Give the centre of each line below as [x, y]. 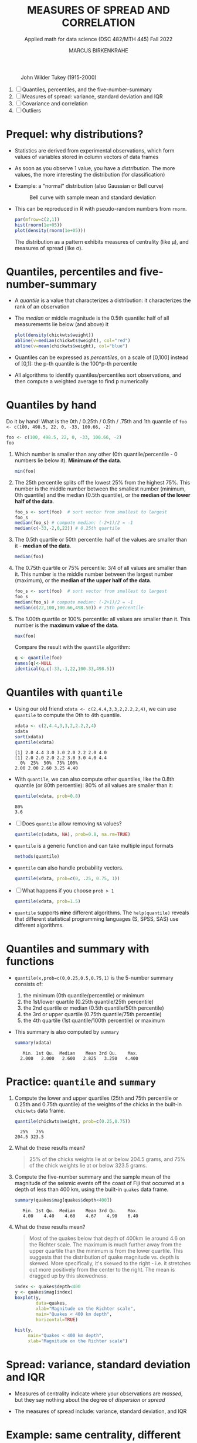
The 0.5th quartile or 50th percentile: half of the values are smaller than [101, 540]
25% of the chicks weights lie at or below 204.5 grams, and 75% [107, 1159]
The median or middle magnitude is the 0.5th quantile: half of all [92, 318]
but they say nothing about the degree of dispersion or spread [90, 1400]
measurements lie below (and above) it [62, 324]
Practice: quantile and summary [81, 1082]
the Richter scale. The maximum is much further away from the [105, 1245]
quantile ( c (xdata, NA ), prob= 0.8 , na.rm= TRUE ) [72, 835]
